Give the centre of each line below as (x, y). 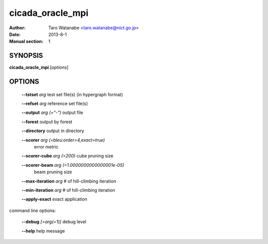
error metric (46, 146)
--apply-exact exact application (55, 199)
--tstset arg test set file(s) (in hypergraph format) (72, 95)
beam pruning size (53, 172)
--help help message (43, 231)
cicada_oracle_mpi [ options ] (39, 67)
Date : (15, 34)
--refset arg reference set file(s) (55, 103)
